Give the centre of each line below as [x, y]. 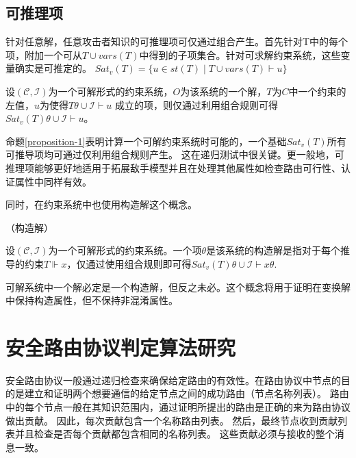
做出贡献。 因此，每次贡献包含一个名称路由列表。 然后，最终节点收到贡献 [172, 420]
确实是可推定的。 [53, 68]
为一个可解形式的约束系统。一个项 [125, 250]
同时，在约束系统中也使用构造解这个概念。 [101, 204]
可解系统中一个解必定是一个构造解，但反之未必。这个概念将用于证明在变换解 [178, 287]
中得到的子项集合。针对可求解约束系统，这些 [240, 54]
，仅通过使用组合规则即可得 [129, 263]
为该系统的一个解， [224, 91]
